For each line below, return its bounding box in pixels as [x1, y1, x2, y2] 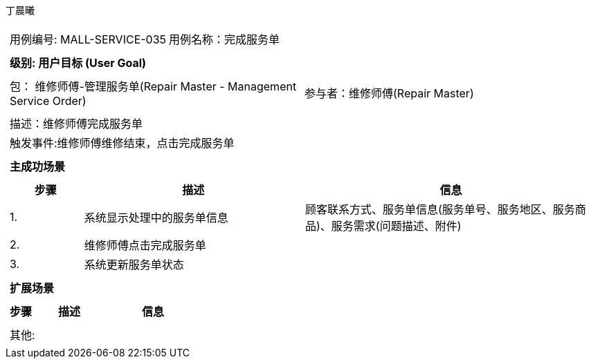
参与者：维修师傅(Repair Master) [304, 86, 474, 100]
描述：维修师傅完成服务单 [10, 117, 143, 131]
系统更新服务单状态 [84, 258, 184, 271]
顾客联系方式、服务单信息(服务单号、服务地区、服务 [305, 202, 575, 216]
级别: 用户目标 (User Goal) [10, 56, 147, 70]
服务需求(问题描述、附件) [331, 219, 462, 233]
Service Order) [10, 94, 87, 108]
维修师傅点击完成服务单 [84, 238, 206, 252]
